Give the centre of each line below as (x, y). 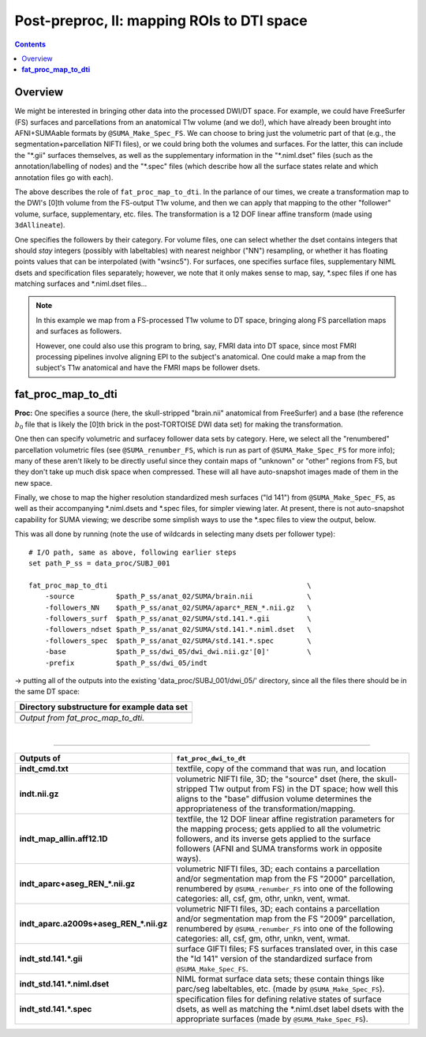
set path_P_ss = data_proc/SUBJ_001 (99, 564)
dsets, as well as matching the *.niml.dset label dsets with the (290, 1009)
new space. (34, 483)
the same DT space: (47, 692)
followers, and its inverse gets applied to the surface (273, 839)
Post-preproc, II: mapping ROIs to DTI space (161, 21)
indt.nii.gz (39, 794)
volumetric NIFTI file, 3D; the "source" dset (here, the (275, 780)
